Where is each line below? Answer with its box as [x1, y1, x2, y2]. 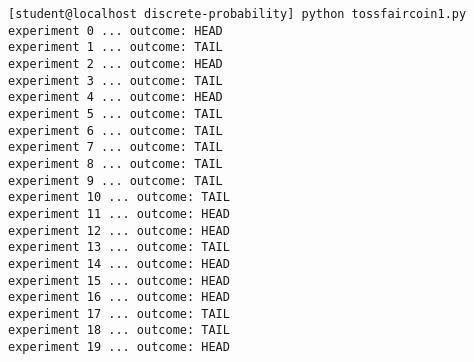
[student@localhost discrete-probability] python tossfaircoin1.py [8, 7, 467, 21]
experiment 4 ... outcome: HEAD [8, 90, 223, 105]
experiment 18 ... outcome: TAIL [8, 323, 230, 338]
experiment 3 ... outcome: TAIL [8, 73, 223, 88]
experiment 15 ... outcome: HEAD [8, 273, 230, 288]
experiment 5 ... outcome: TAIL [8, 106, 223, 121]
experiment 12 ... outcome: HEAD [8, 223, 230, 238]
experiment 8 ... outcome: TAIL [8, 156, 223, 171]
